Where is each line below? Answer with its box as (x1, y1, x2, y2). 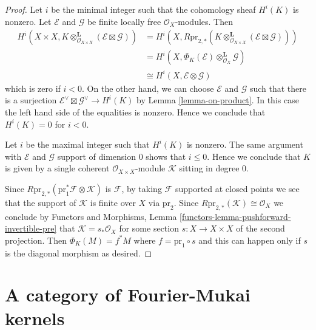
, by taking (121, 182, 162, 194)
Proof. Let (5, 3, 42, 15)
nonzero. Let (5, 15, 52, 27)
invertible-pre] (5, 222, 57, 235)
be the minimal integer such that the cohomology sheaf (51, 3, 256, 15)
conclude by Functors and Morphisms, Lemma (5, 210, 177, 222)
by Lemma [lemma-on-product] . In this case (136, 94, 299, 106)
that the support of (5, 196, 76, 208)
